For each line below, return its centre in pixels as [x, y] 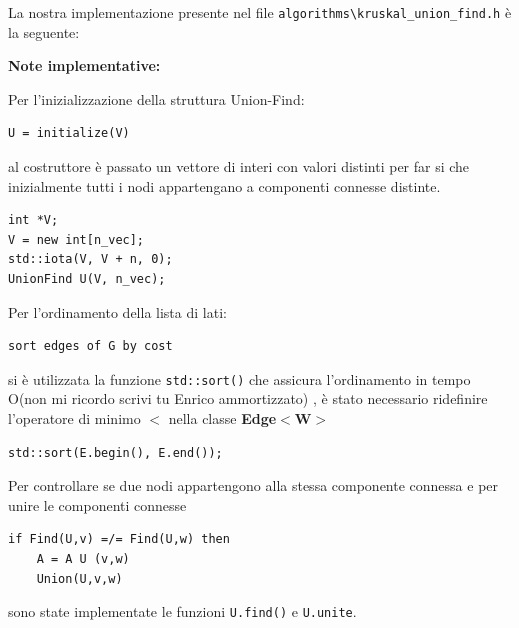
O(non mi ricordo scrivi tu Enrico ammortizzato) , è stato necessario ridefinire [248, 398]
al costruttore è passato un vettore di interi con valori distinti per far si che [239, 166]
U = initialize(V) [69, 133]
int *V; [33, 220]
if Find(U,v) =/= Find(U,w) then [119, 539]
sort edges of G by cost [90, 346]
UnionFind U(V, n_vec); [87, 279]
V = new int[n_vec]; [76, 239]
